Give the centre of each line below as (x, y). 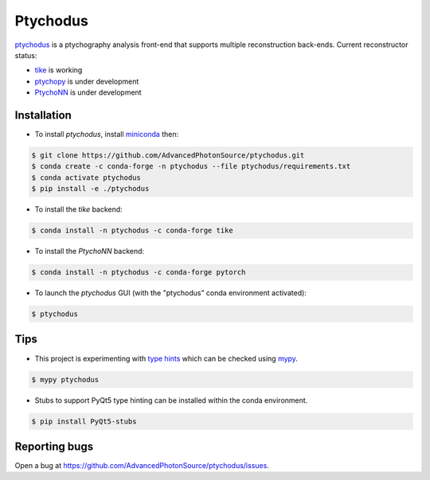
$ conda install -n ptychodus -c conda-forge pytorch (139, 272)
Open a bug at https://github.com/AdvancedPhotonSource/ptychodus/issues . (142, 466)
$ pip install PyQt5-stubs (84, 421)
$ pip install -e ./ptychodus (90, 189)
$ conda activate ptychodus (86, 178)
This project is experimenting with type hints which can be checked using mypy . (166, 358)
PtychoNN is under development (88, 92)
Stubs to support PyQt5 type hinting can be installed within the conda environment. (171, 400)
